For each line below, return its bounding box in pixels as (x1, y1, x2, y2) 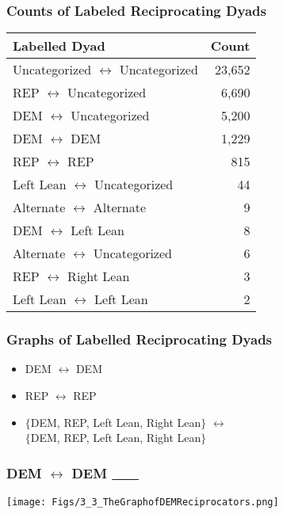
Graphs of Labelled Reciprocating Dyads (6, 329, 273, 349)
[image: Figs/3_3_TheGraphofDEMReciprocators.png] (6, 496, 279, 508)
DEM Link (71, 463, 139, 482)
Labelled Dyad (13, 36, 105, 55)
